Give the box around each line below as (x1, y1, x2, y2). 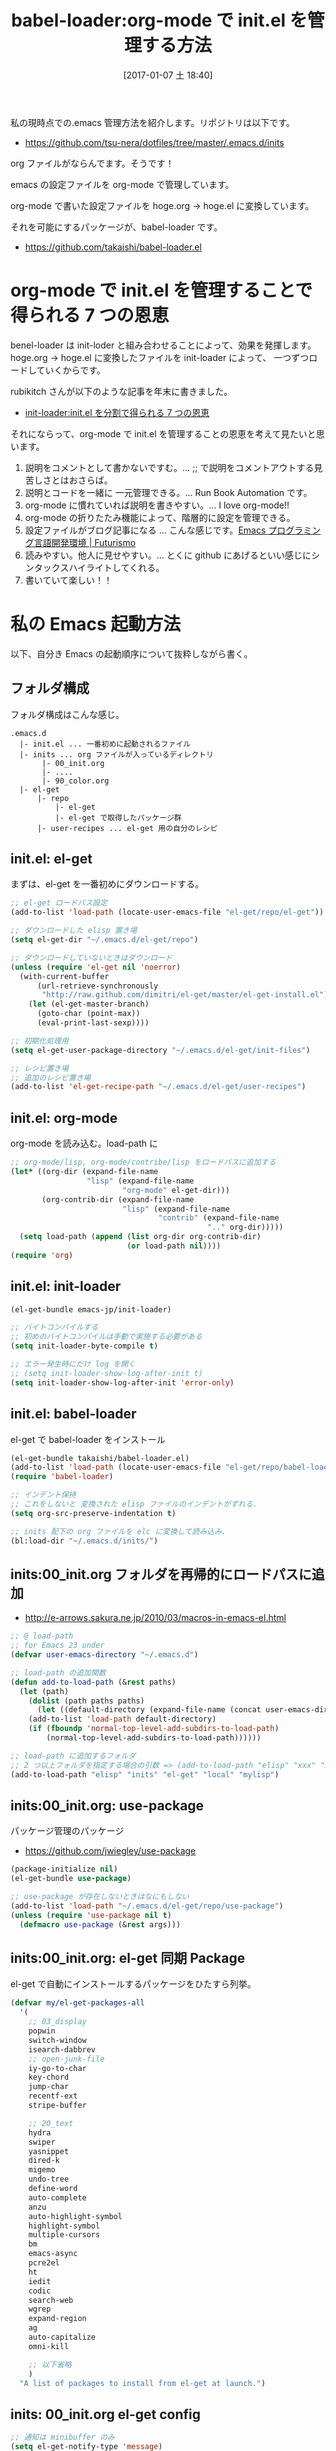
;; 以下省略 (28, 2359, 72, 2370)
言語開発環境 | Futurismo (33, 536, 137, 548)
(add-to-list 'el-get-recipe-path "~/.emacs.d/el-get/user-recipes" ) (10, 1082, 307, 1092)
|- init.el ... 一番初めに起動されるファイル (19, 739, 192, 749)
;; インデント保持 (10, 1490, 77, 1500)
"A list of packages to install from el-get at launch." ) (19, 2378, 267, 2388)
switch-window (28, 2035, 87, 2045)
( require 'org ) (10, 1250, 74, 1260)
